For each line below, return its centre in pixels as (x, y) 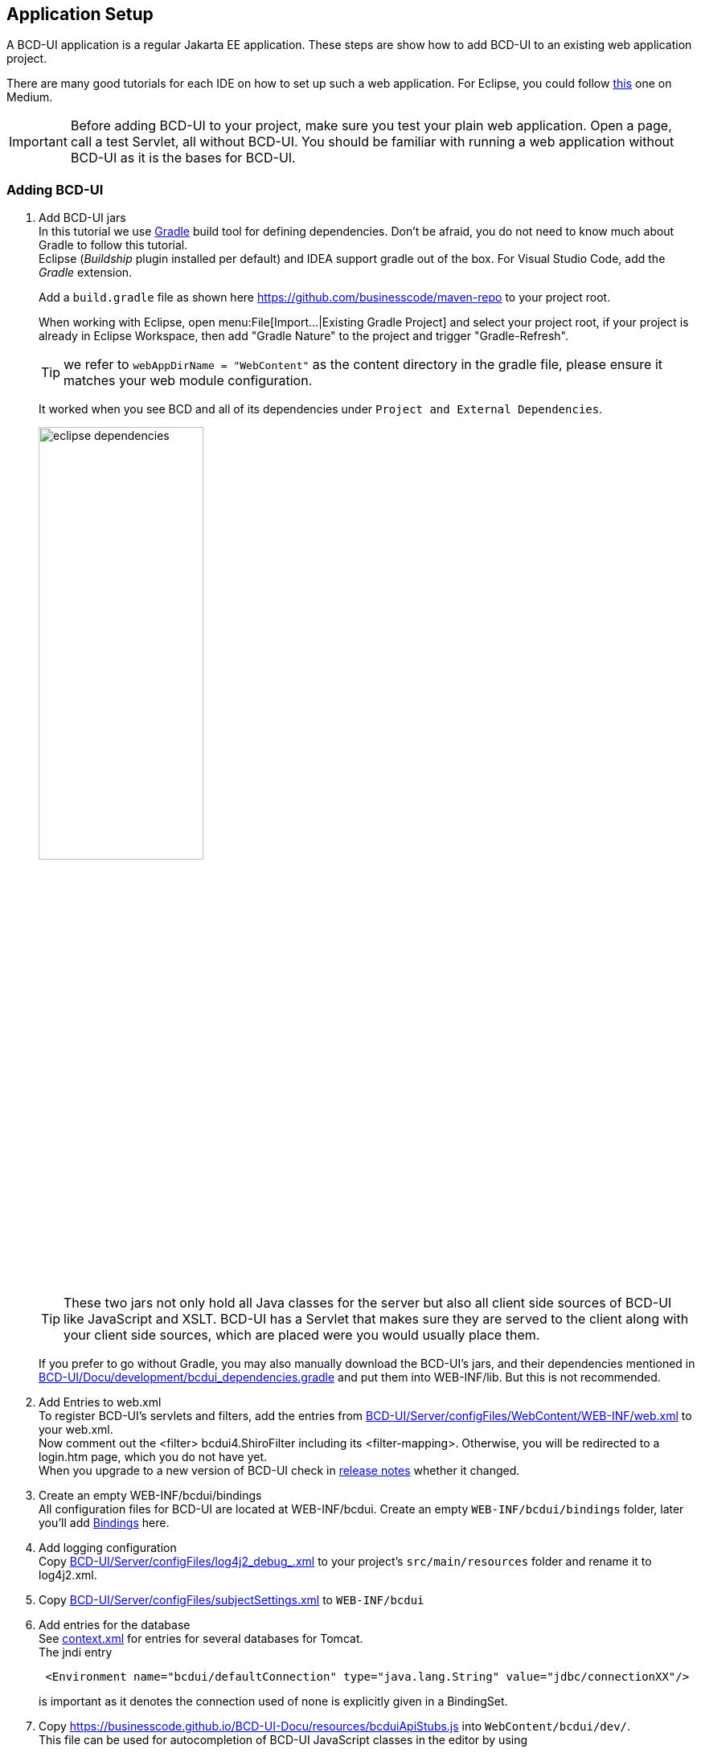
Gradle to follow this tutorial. (113, 245)
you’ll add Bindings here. (104, 1523)
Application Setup (80, 14)
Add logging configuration (108, 1548)
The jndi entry (76, 1652)
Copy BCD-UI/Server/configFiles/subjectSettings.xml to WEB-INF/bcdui (232, 1600)
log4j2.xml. (68, 1575)
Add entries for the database (115, 1625)
